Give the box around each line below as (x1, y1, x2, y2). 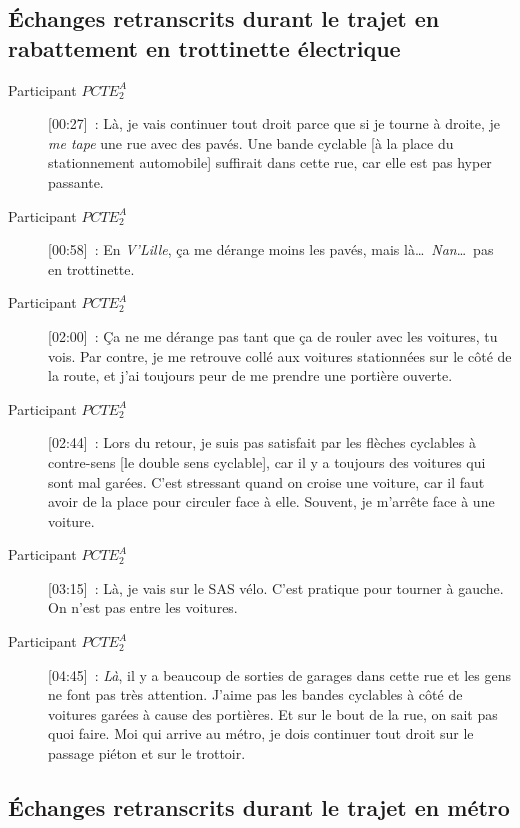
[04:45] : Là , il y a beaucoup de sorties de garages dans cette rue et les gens (48, 664, 511, 685)
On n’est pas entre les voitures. (48, 597, 238, 618)
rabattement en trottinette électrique (8, 32, 401, 63)
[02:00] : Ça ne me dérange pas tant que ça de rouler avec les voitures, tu (48, 325, 498, 346)
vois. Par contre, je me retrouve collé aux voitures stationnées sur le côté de (48, 345, 512, 366)
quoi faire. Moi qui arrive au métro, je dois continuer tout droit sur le (48, 723, 474, 744)
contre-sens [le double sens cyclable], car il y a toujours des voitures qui (48, 451, 486, 472)
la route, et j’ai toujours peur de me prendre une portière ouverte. (48, 365, 453, 386)
